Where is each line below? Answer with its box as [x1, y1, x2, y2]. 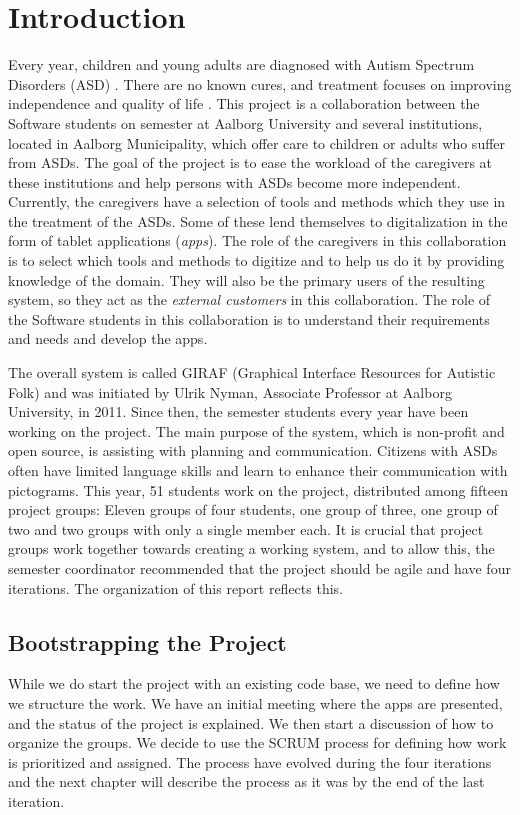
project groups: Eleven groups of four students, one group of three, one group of [8, 499, 498, 520]
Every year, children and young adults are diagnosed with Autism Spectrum [8, 54, 475, 75]
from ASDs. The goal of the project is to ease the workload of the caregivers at [8, 152, 493, 173]
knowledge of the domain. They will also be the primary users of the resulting [8, 269, 485, 290]
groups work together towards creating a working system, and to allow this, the [8, 538, 495, 559]
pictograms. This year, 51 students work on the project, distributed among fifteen [8, 479, 508, 500]
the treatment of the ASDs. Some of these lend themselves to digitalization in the [8, 210, 508, 231]
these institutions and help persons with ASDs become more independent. [8, 171, 461, 192]
